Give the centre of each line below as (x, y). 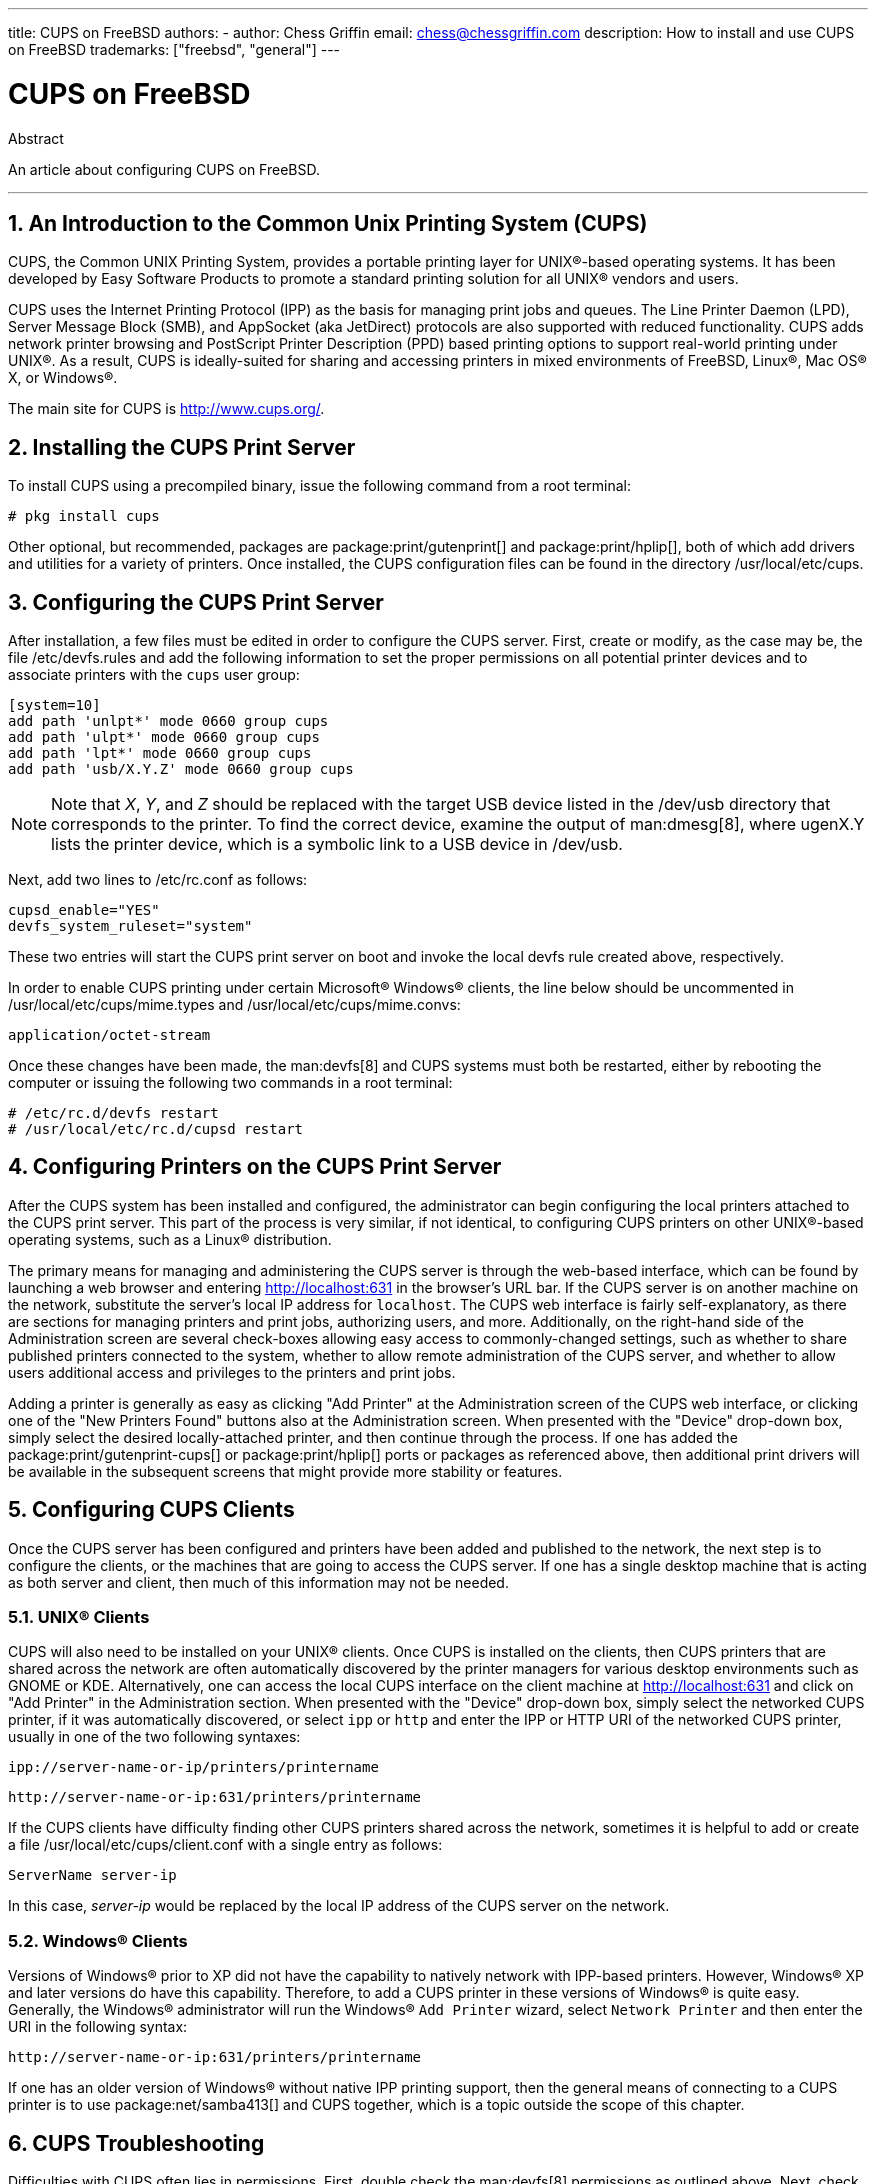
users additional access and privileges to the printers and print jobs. (232, 1372)
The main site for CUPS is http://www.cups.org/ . (166, 409)
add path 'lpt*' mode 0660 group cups (160, 753)
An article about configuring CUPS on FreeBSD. (164, 169)
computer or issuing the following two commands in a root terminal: (230, 1083)
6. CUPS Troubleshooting (136, 2143)
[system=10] (54, 705)
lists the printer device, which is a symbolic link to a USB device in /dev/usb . (337, 844)
